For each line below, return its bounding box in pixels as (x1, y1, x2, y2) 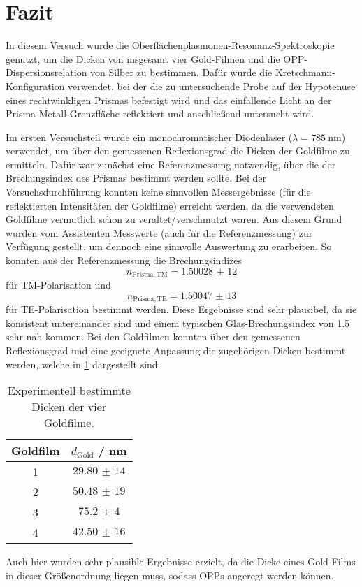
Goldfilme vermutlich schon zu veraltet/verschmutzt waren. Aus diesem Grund (6, 212, 342, 226)
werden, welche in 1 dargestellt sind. (6, 356, 161, 371)
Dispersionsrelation (6, 65, 87, 80)
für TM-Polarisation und (6, 277, 111, 292)
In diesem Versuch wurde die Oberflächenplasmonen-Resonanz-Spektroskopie (6, 38, 335, 52)
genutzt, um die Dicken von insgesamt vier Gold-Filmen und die (6, 51, 280, 66)
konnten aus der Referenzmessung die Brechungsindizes (6, 253, 242, 268)
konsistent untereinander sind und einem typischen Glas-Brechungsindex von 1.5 (6, 315, 350, 330)
